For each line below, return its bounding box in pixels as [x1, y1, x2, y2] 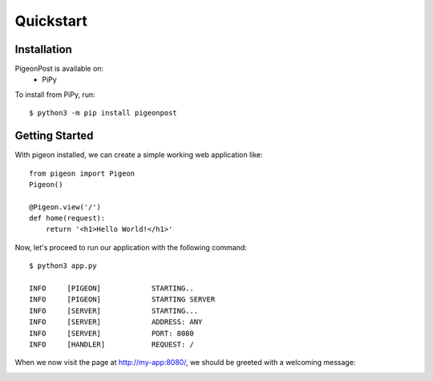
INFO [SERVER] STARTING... [29, 306, 199, 315]
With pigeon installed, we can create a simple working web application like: [14, 150, 264, 160]
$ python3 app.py [29, 261, 97, 270]
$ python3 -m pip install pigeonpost [29, 108, 178, 118]
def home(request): [29, 213, 106, 223]
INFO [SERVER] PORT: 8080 [29, 329, 194, 338]
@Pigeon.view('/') [29, 202, 102, 212]
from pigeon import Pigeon [29, 168, 136, 178]
